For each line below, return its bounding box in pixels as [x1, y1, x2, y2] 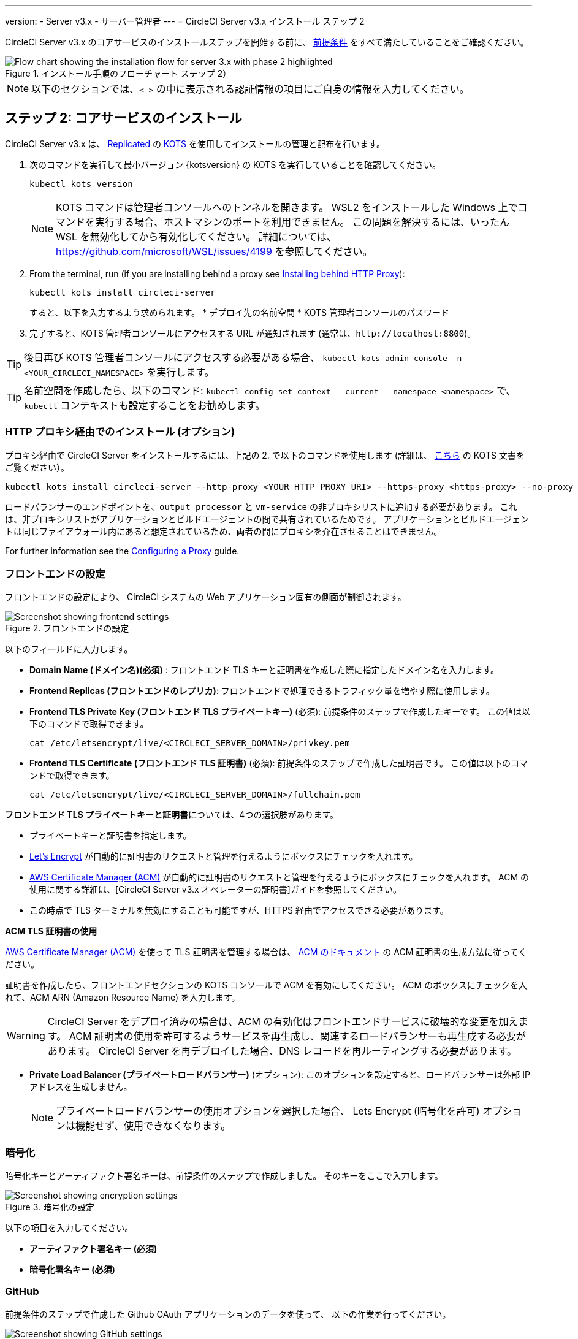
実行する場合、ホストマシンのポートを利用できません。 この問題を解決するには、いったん [95, 215, 510, 228]
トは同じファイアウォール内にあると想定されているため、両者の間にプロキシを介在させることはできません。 [5, 525, 443, 536]
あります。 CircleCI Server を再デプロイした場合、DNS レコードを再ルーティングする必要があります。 [47, 1045, 517, 1058]
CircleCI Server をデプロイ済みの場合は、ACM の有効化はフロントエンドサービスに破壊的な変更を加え [47, 1015, 519, 1028]
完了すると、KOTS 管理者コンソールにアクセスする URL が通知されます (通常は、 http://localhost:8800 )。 [29, 327, 476, 338]
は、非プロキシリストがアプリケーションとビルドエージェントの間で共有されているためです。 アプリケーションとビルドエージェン [5, 513, 529, 524]
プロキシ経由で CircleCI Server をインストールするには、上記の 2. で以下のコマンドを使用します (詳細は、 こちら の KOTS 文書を [5, 449, 525, 460]
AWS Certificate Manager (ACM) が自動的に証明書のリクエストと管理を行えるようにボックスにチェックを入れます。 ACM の [29, 872, 530, 883]
